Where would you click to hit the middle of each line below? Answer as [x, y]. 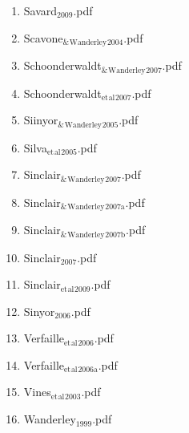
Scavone [43, 37]
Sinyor [39, 311]
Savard [40, 10]
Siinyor [41, 120]
